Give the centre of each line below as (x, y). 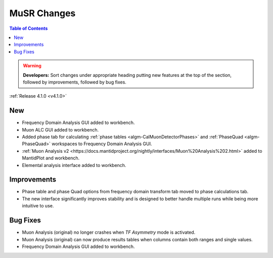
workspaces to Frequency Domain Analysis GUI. (102, 144)
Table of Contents (29, 28)
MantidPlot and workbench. (51, 158)
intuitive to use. (38, 206)
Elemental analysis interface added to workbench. (74, 165)
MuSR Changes (42, 13)
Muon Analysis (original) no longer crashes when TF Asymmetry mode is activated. (109, 232)
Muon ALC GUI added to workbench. (60, 130)
